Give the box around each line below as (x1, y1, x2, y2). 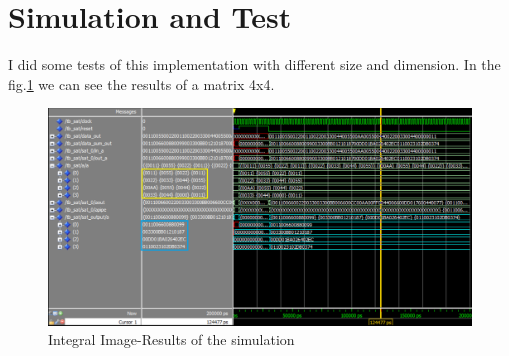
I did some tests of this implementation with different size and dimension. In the (8, 54, 501, 75)
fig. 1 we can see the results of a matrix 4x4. (8, 73, 275, 94)
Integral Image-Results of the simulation (48, 329, 295, 350)
